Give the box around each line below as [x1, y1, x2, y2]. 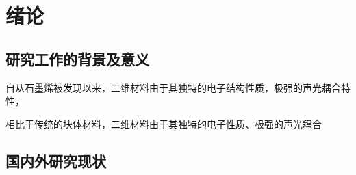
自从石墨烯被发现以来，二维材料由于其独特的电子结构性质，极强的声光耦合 [5, 80, 341, 94]
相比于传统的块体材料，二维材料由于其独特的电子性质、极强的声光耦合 [5, 116, 322, 131]
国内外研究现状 [5, 150, 106, 171]
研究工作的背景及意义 [5, 48, 149, 69]
